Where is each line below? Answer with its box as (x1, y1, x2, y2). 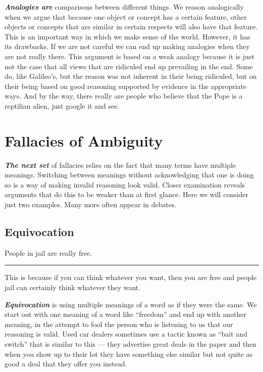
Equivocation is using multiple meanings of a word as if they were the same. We (5, 299, 257, 309)
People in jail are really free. (5, 247, 92, 258)
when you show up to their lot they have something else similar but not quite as (5, 348, 253, 359)
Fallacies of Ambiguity (5, 130, 163, 151)
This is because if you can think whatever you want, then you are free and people (5, 272, 257, 283)
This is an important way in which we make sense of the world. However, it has (5, 31, 250, 41)
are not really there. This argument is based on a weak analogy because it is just (5, 51, 254, 61)
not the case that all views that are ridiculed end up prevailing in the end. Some (5, 61, 253, 71)
